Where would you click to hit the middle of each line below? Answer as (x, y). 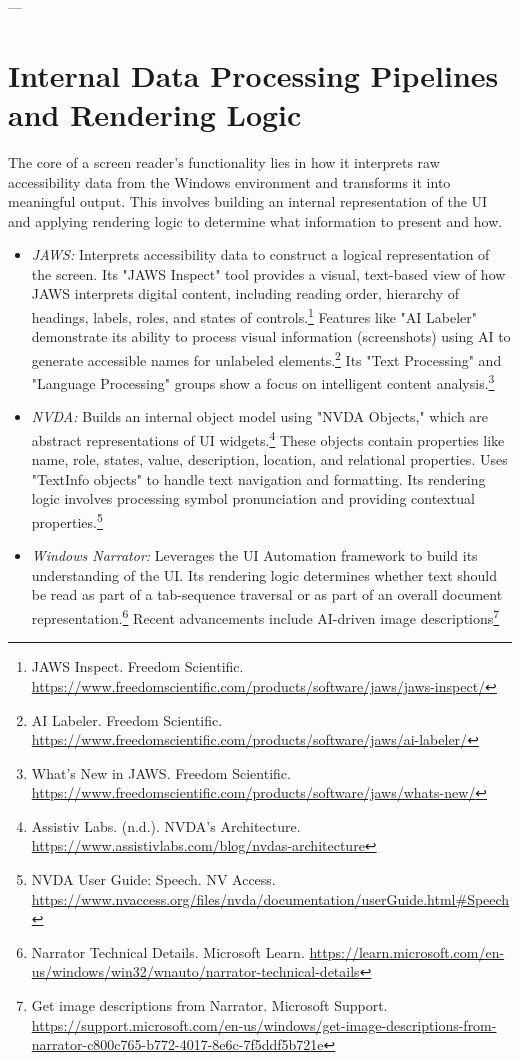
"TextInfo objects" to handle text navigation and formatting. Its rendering (258, 478)
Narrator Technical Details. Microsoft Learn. (168, 951)
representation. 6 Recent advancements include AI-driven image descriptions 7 (265, 616)
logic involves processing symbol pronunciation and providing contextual (253, 498)
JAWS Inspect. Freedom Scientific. (137, 666)
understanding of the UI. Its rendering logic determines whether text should (264, 574)
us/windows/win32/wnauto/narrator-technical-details (195, 971)
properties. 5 (67, 520)
